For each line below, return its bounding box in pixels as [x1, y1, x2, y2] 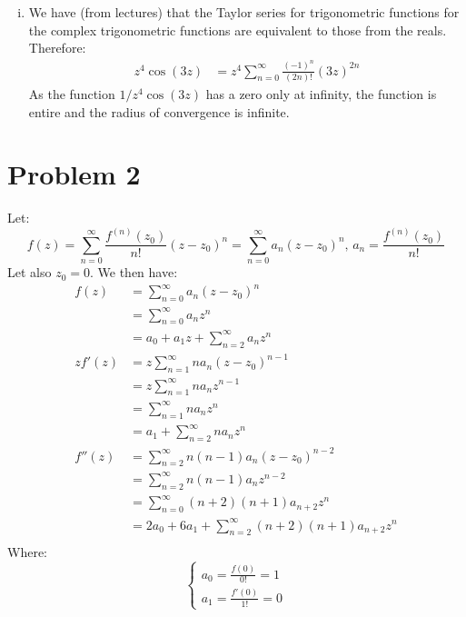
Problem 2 [7, 155, 141, 193]
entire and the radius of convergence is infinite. [28, 102, 290, 121]
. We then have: [90, 263, 178, 282]
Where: [7, 542, 47, 562]
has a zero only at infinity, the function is [205, 85, 437, 103]
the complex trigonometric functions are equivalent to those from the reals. [28, 20, 447, 39]
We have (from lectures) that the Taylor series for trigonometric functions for [28, 3, 460, 21]
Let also [7, 263, 52, 282]
